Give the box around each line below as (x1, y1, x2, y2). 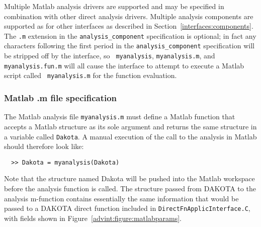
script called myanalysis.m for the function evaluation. (4, 70, 177, 81)
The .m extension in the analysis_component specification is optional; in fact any (4, 30, 256, 41)
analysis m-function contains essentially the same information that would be (4, 193, 239, 203)
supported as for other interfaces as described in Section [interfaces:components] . (4, 21, 253, 31)
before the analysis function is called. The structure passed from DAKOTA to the (4, 183, 256, 194)
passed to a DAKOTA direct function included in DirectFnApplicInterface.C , (4, 203, 250, 213)
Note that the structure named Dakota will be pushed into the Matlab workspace (4, 173, 255, 184)
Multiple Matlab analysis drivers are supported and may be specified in (4, 1, 224, 11)
